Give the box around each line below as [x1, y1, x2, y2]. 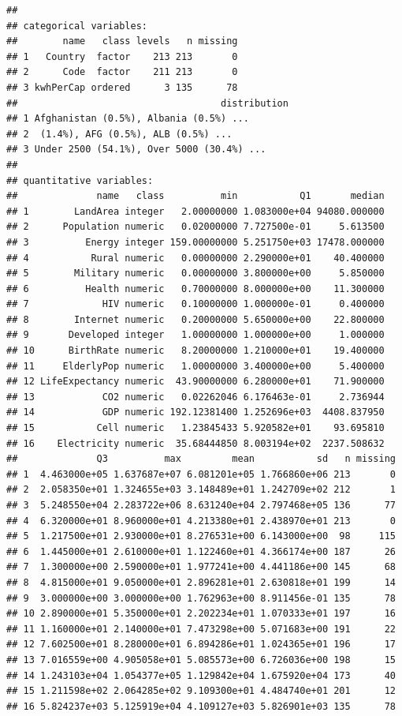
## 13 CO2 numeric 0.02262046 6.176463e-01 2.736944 [6, 391, 385, 403]
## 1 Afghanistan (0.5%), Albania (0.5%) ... [6, 113, 249, 125]
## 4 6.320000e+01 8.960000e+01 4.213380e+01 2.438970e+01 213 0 [6, 515, 396, 527]
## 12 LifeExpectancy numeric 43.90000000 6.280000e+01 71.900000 [6, 376, 385, 388]
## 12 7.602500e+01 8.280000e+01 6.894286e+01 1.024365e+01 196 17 [6, 639, 396, 650]
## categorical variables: [6, 20, 147, 32]
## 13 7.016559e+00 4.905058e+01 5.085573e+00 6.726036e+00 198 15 [6, 654, 396, 665]
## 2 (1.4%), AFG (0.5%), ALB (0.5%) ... [6, 128, 233, 140]
